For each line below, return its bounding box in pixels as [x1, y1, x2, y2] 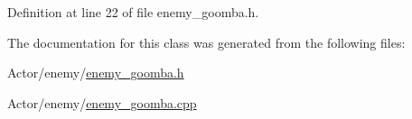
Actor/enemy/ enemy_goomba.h [7, 63, 184, 82]
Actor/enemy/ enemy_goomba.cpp [7, 93, 197, 112]
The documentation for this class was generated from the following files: [7, 32, 406, 51]
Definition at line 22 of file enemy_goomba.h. [7, 3, 259, 21]
